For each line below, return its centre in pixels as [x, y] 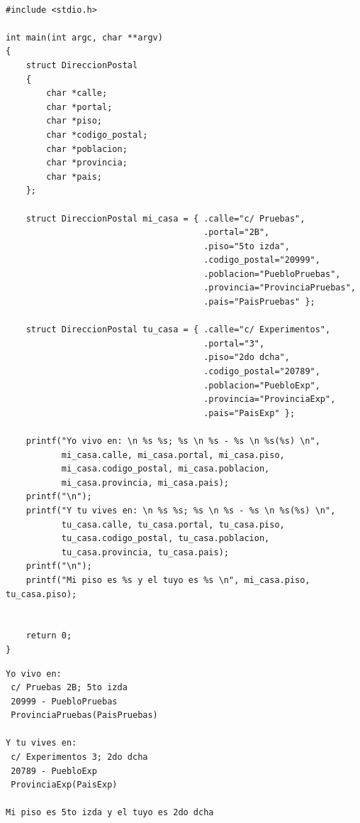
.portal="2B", [237, 233]
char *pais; [74, 176]
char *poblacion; [87, 149]
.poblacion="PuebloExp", [262, 385]
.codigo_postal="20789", [262, 372]
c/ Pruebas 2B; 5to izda [69, 688]
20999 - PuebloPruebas [64, 701]
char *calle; [77, 93]
